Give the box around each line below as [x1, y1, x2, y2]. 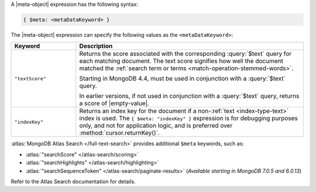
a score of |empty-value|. [79, 99, 149, 107]
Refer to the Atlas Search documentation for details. [11, 178, 136, 185]
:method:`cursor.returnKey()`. [79, 129, 160, 137]
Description [79, 42, 113, 50]
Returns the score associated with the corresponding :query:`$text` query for [79, 50, 292, 58]
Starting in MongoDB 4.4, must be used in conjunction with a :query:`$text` [79, 75, 286, 83]
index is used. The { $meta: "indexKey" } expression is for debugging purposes [79, 114, 298, 123]
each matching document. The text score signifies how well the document [79, 57, 284, 65]
